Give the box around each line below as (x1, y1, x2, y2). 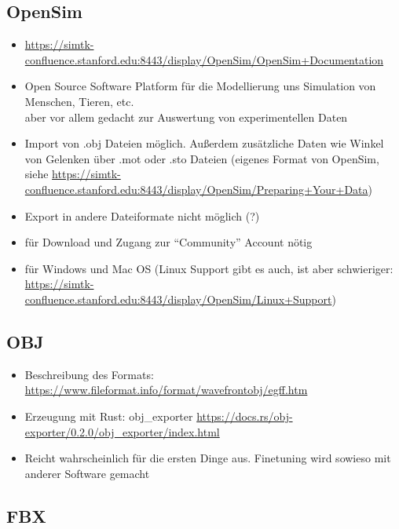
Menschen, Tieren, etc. (24, 93, 134, 109)
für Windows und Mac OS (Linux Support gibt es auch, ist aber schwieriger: (24, 260, 394, 276)
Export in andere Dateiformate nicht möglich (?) (24, 207, 260, 224)
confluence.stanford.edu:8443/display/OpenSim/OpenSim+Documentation (24, 51, 384, 67)
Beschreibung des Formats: (24, 366, 154, 382)
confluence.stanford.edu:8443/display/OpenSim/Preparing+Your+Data (24, 181, 368, 197)
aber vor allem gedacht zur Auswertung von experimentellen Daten (24, 108, 348, 125)
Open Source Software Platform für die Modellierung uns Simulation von (24, 78, 376, 94)
